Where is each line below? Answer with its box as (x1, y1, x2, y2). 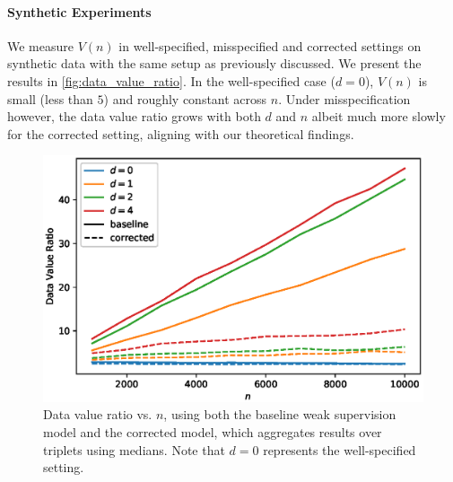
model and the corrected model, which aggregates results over (43, 423, 382, 442)
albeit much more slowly (311, 107, 446, 126)
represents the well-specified (263, 440, 416, 459)
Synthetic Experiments (7, 2, 152, 21)
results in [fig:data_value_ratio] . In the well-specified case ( (7, 71, 335, 90)
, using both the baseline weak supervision (163, 405, 396, 424)
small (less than (7, 89, 93, 108)
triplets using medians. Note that (43, 440, 225, 459)
